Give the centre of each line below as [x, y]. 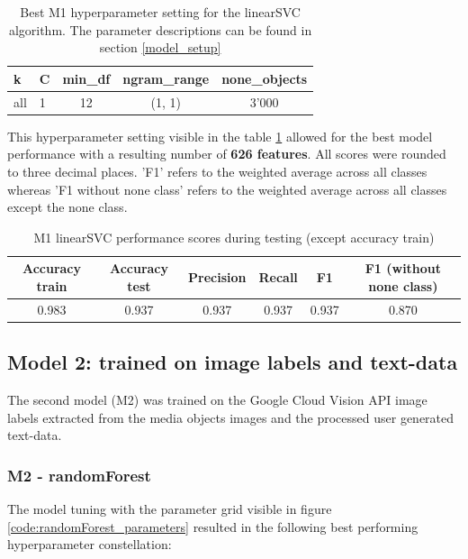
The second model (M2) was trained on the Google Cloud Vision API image [217, 400]
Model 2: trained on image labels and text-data [233, 362]
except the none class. [67, 207]
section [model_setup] [160, 47]
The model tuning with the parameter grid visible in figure [170, 509]
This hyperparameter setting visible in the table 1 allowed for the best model [220, 136]
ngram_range [166, 78]
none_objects [265, 78]
